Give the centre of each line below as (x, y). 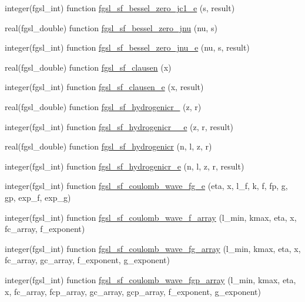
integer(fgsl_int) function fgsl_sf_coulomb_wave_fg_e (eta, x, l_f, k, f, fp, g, (146, 186)
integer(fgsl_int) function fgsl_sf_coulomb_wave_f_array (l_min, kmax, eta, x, (151, 217)
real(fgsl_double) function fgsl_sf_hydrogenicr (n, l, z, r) (108, 146)
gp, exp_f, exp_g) (38, 197)
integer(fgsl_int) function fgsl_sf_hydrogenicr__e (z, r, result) (119, 126)
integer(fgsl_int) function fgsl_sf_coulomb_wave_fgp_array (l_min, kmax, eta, (150, 279)
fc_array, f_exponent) (45, 229)
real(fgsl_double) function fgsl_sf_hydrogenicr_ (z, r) (103, 106)
